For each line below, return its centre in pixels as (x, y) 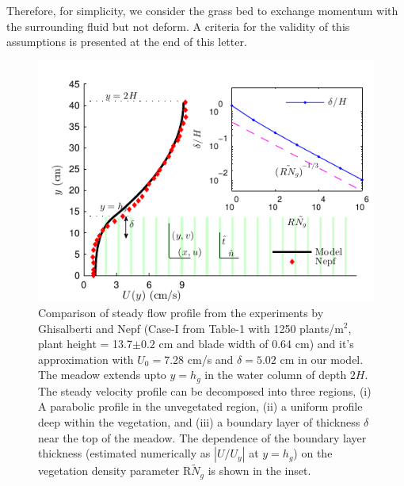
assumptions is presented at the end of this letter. (127, 42)
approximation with (86, 359)
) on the (313, 453)
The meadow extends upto (102, 375)
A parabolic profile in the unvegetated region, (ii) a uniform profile (200, 406)
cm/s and (210, 359)
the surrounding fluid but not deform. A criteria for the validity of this (178, 26)
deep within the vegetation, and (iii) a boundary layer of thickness (199, 421)
